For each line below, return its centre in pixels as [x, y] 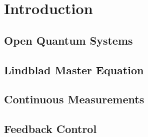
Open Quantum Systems [68, 40]
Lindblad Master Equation [74, 70]
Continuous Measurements [74, 99]
